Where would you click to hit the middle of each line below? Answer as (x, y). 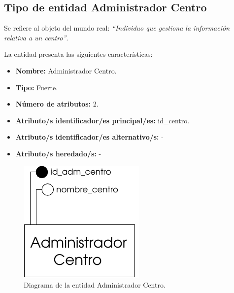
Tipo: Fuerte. (37, 87)
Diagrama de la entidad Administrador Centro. (95, 285)
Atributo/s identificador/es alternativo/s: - (89, 137)
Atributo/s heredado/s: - (58, 153)
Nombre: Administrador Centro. (66, 70)
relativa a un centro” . (36, 37)
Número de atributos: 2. (57, 104)
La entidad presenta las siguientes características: (78, 54)
